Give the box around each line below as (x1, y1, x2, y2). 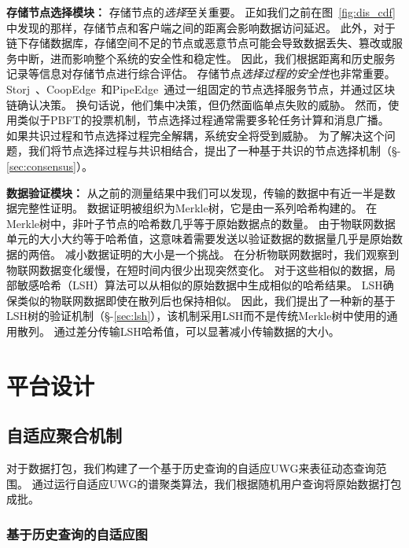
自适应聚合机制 (6, 423, 122, 447)
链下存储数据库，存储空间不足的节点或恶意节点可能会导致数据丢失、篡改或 (6, 35, 392, 51)
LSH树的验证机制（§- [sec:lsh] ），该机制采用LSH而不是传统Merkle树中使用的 (6, 307, 387, 324)
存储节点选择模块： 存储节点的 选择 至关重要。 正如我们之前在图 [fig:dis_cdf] (6, 4, 396, 20)
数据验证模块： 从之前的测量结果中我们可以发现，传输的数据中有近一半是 (6, 184, 385, 200)
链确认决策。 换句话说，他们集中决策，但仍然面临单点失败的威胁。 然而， (6, 96, 389, 112)
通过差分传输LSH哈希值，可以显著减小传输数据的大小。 (53, 322, 340, 339)
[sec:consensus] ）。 (6, 157, 93, 174)
